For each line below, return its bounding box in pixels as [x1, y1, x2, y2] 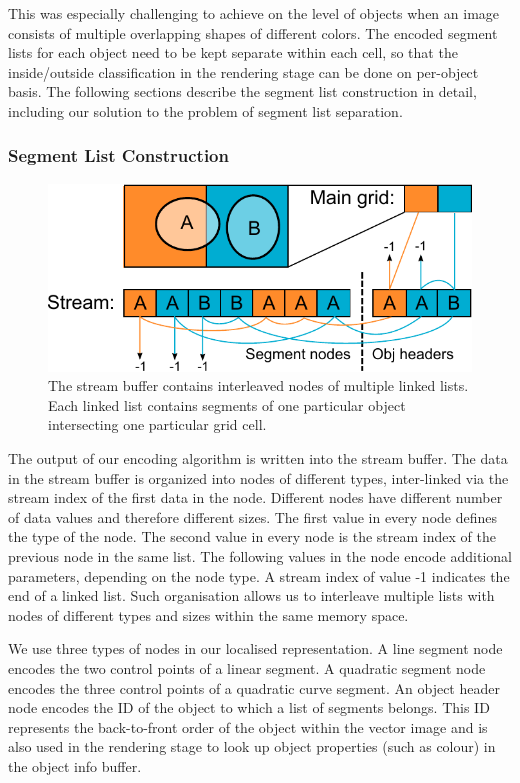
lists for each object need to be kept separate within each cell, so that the [8, 42, 458, 63]
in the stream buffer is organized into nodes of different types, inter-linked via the [8, 467, 509, 488]
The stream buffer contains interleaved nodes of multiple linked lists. [48, 375, 469, 396]
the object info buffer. [8, 755, 142, 776]
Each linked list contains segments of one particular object [48, 394, 406, 415]
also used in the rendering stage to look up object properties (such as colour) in [8, 736, 496, 757]
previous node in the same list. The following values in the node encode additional [8, 545, 512, 566]
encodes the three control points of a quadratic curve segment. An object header [8, 677, 500, 698]
